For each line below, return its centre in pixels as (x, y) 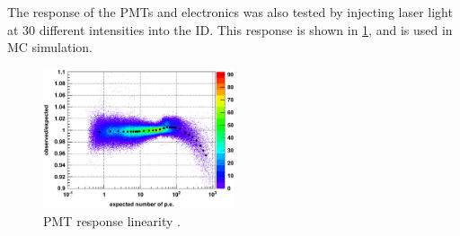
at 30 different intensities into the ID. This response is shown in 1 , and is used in (230, 29)
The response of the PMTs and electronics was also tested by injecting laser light (230, 12)
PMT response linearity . (112, 220)
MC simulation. (50, 47)
